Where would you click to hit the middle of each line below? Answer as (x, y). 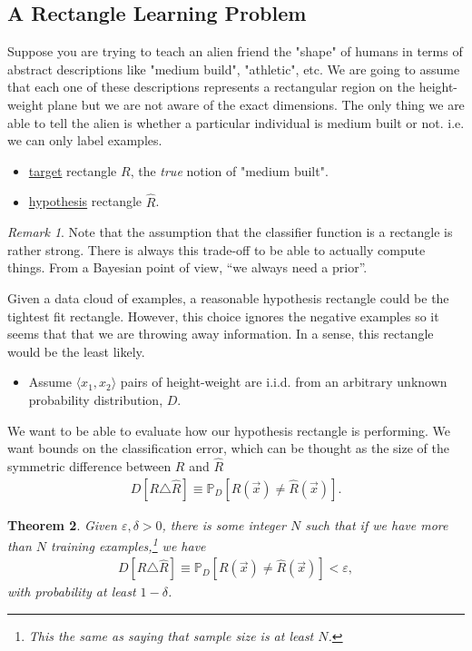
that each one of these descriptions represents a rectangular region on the (211, 87)
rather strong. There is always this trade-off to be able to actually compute (216, 249)
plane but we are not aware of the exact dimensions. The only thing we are (256, 104)
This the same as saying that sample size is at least (171, 636)
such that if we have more (377, 524)
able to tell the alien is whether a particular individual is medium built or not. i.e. (236, 122)
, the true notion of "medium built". (229, 170)
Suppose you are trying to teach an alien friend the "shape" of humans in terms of (235, 51)
